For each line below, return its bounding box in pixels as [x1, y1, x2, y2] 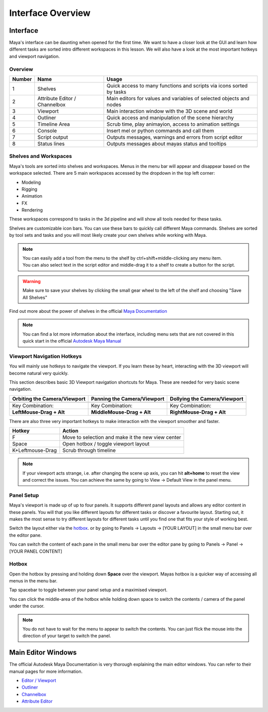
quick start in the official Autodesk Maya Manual [22, 338, 122, 344]
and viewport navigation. [9, 53, 60, 59]
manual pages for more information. [9, 668, 83, 674]
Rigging [21, 186, 37, 192]
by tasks [107, 88, 127, 95]
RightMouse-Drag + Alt [170, 409, 226, 416]
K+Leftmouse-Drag [12, 447, 57, 454]
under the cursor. [9, 603, 45, 609]
